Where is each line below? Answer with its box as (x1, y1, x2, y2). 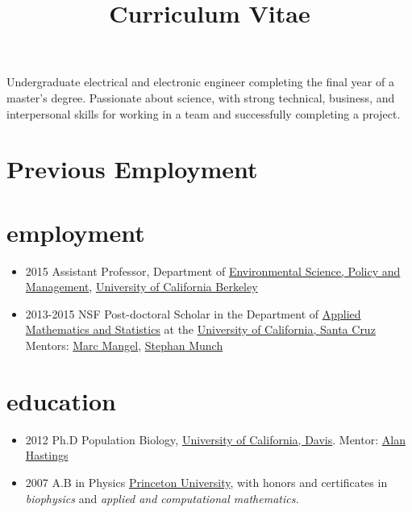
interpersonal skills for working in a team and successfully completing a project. (6, 105, 401, 122)
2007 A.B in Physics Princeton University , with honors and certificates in (25, 473, 388, 490)
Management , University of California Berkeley (25, 278, 258, 295)
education (6, 384, 116, 417)
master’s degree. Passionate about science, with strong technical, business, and (6, 89, 395, 106)
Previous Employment (6, 152, 258, 185)
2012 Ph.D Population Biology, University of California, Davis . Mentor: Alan (25, 431, 406, 447)
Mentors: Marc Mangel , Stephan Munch (25, 337, 223, 354)
